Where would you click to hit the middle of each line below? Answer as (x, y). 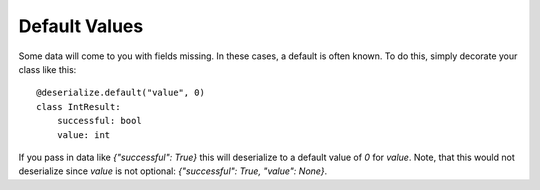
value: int (83, 134)
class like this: (47, 69)
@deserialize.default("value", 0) (120, 93)
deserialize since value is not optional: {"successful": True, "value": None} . (173, 171)
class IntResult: (78, 106)
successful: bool (99, 121)
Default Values (81, 26)
